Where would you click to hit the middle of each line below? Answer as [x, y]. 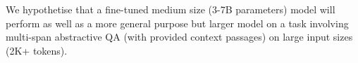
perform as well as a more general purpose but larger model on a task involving [177, 23]
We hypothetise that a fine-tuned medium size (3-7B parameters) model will [171, 9]
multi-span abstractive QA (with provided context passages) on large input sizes [179, 37]
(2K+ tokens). [37, 50]
